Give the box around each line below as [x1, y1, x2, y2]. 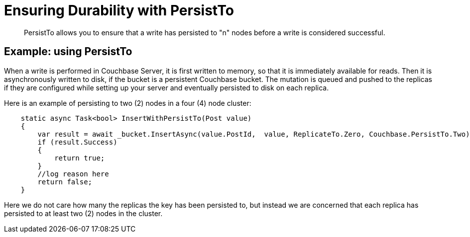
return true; [54, 154, 105, 162]
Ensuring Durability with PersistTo [4, 2, 234, 19]
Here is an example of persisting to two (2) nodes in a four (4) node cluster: [4, 98, 251, 107]
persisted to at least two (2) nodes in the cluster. [4, 209, 163, 218]
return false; [37, 177, 93, 186]
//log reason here [37, 169, 109, 178]
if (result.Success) [37, 138, 117, 146]
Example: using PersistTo [4, 45, 132, 58]
